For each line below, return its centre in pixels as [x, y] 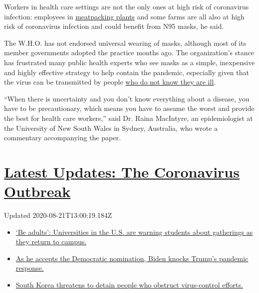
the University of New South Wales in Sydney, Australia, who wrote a [111, 128]
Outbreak [37, 191]
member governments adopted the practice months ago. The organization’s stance [129, 52]
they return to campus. [51, 242]
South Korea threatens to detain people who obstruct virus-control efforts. [129, 285]
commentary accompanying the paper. [62, 138]
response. [30, 268]
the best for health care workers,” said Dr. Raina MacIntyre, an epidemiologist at [129, 118]
